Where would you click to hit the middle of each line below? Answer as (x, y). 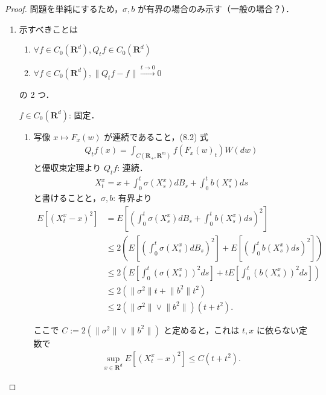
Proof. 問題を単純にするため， (64, 8)
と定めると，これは (201, 329)
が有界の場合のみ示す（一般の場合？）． (216, 8)
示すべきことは (48, 29)
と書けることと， (67, 198)
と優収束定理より (67, 168)
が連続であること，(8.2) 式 (156, 136)
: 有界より (133, 198)
